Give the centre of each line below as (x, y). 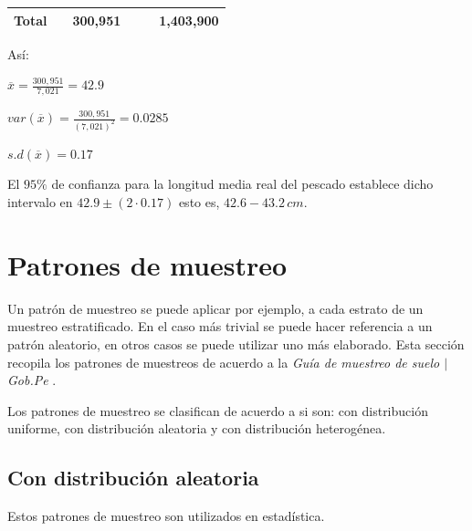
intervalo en (40, 202)
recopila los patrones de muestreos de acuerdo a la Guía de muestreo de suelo (224, 362)
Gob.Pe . (32, 380)
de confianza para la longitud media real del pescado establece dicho (242, 184)
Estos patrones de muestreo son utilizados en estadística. (166, 516)
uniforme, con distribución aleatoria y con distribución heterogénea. (197, 428)
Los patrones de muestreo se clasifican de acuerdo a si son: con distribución (218, 410)
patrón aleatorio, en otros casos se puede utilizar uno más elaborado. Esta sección (236, 344)
